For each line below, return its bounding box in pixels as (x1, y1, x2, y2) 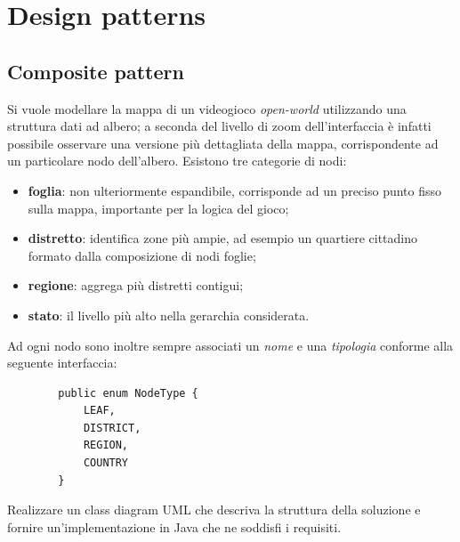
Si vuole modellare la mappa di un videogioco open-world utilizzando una (7, 99, 407, 117)
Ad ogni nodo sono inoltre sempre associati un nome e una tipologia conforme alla (7, 336, 454, 354)
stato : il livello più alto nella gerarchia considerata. (28, 305, 310, 324)
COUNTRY (83, 457, 129, 470)
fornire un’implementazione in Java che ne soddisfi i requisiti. (7, 517, 342, 536)
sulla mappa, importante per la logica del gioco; (28, 198, 289, 217)
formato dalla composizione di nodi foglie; (28, 246, 256, 264)
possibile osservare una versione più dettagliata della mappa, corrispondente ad (7, 133, 439, 152)
